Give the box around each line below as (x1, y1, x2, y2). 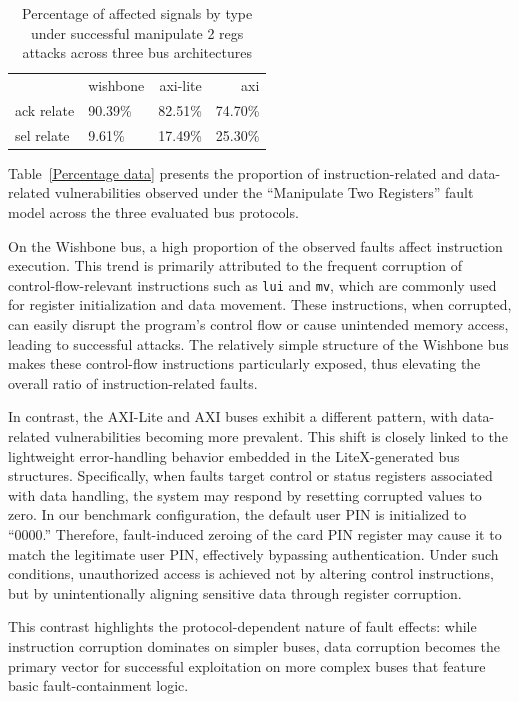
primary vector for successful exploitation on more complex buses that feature (8, 655, 486, 676)
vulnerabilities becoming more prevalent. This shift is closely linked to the (54, 426, 508, 446)
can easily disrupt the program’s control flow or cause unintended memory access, (8, 314, 509, 335)
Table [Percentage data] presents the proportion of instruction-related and (8, 162, 464, 183)
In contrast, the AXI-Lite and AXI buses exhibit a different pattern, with (8, 406, 458, 427)
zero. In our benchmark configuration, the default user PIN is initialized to (8, 504, 467, 525)
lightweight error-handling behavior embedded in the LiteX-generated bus (8, 445, 460, 466)
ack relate (15, 99, 75, 120)
